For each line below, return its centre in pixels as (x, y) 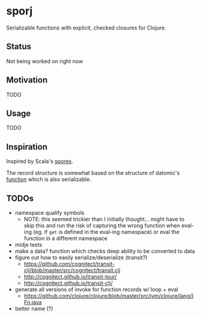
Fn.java (33, 302)
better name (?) (34, 309)
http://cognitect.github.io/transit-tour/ (70, 277)
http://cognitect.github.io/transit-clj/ (68, 283)
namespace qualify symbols (50, 213)
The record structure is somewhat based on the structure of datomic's (93, 173)
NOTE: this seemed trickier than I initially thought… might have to (104, 219)
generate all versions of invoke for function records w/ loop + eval (96, 289)
